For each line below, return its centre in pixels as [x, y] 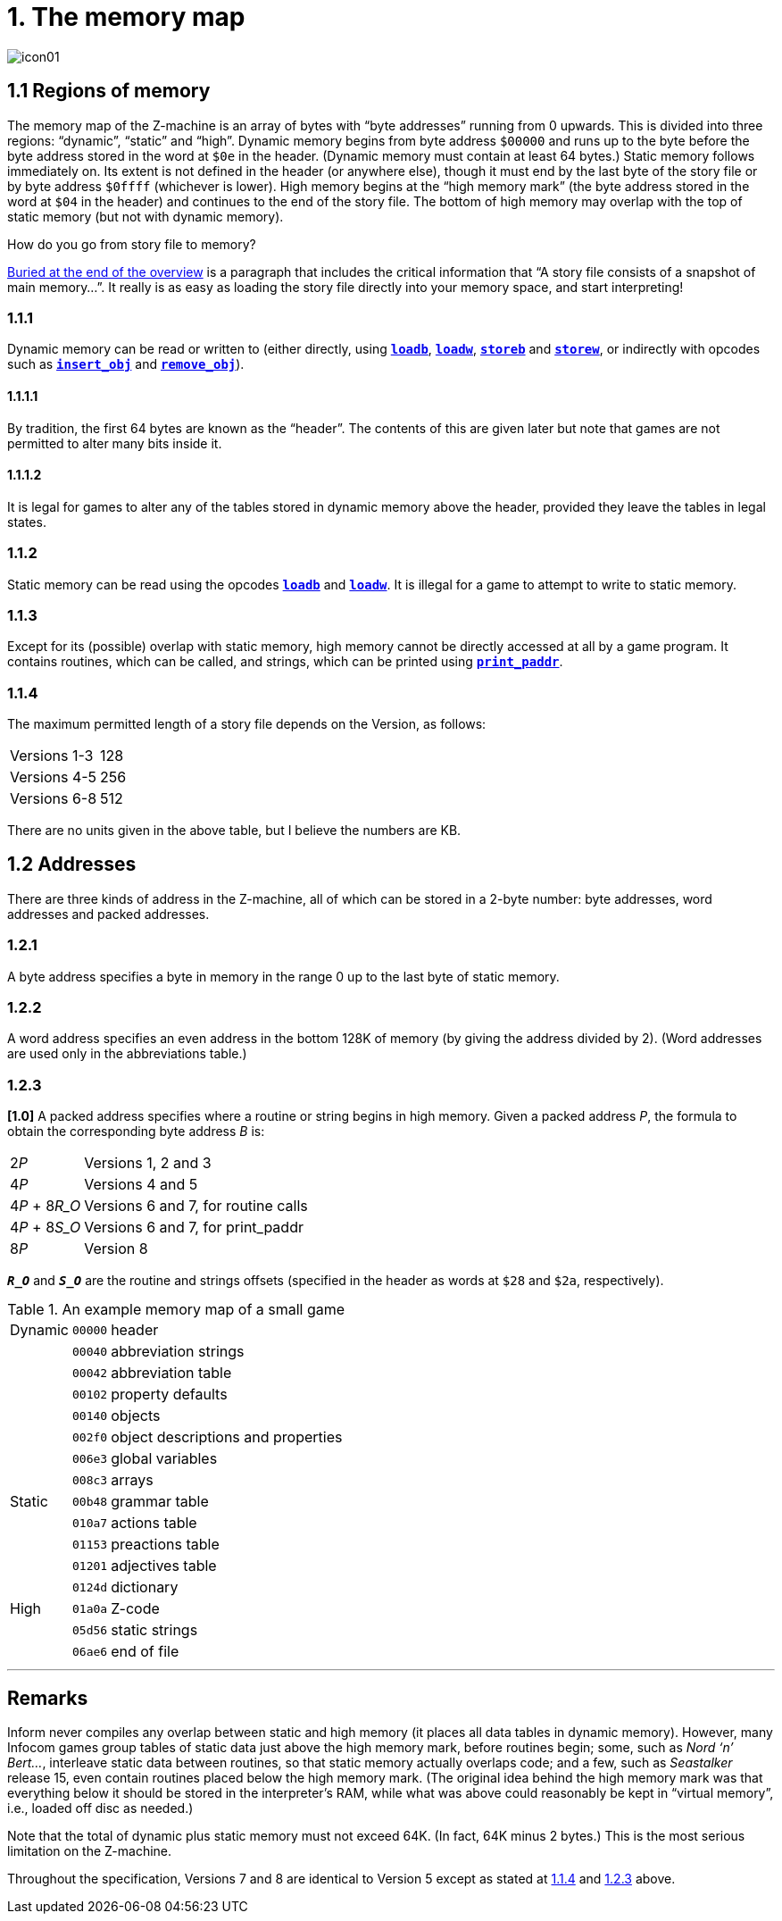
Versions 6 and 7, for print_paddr [194, 1228]
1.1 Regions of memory [109, 91]
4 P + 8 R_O [46, 1206]
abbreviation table [171, 1373]
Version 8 [116, 1249]
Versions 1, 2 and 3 [148, 1163]
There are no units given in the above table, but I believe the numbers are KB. [234, 831]
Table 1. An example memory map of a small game [176, 1310]
